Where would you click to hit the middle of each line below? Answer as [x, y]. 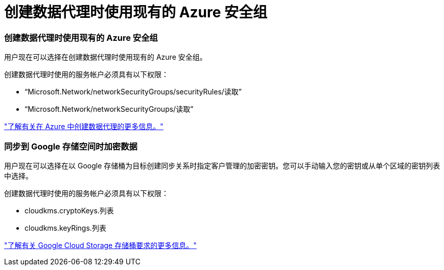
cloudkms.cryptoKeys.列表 [69, 210]
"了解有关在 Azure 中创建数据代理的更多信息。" [84, 127]
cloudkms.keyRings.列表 [65, 228]
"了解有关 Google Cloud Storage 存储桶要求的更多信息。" [100, 245]
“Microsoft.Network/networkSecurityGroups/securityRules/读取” [133, 92]
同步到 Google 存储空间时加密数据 [71, 146]
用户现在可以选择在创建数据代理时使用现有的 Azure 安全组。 [106, 57]
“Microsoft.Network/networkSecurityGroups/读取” [109, 109]
